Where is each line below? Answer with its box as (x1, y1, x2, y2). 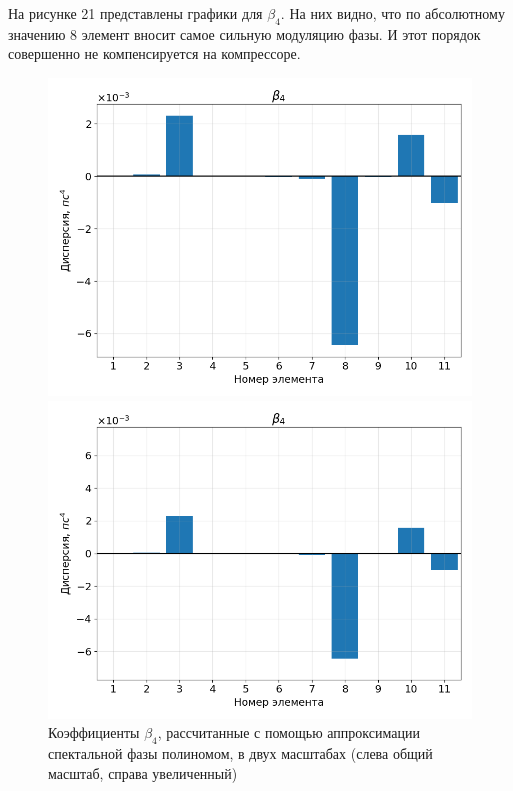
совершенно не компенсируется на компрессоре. (8, 43, 301, 64)
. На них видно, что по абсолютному (280, 3, 505, 23)
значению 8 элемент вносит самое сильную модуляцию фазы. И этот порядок (8, 23, 481, 44)
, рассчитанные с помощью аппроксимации (157, 722, 420, 743)
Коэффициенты (48, 722, 140, 743)
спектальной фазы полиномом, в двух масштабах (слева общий (48, 742, 433, 763)
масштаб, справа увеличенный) (48, 762, 238, 783)
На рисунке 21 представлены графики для (8, 3, 263, 23)
